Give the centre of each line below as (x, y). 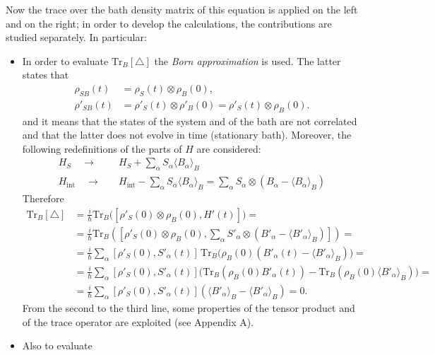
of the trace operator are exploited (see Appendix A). (138, 321)
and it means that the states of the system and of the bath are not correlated (190, 121)
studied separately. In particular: (76, 37)
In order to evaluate (65, 60)
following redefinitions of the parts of (102, 148)
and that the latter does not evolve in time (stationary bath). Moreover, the (187, 135)
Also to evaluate (57, 345)
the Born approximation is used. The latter (248, 60)
